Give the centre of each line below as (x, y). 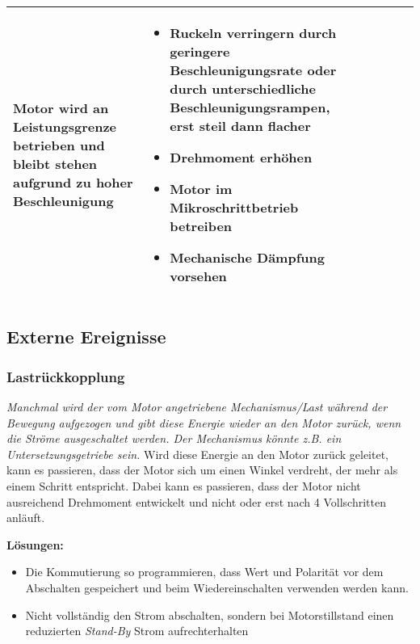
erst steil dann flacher (240, 126)
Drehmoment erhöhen (241, 157)
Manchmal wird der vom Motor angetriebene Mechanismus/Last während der (197, 406)
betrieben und (59, 145)
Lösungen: (35, 544)
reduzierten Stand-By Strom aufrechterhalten (137, 631)
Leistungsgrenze (65, 126)
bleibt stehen (55, 164)
